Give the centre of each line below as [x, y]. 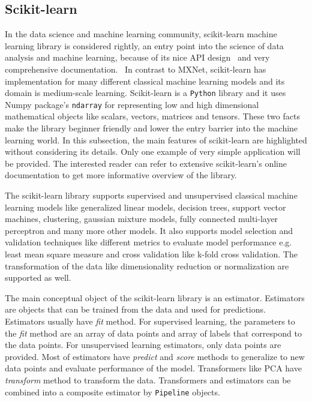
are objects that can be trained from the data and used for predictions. [135, 309]
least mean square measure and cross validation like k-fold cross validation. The [151, 254]
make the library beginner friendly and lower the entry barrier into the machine [151, 128]
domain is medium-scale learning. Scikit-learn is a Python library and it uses [145, 93]
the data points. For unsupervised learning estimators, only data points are [143, 345]
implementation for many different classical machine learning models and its [145, 81]
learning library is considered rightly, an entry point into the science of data [144, 45]
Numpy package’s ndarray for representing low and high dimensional [132, 104]
